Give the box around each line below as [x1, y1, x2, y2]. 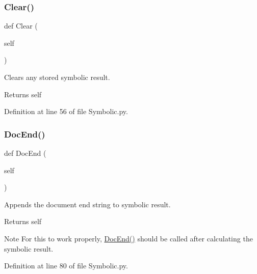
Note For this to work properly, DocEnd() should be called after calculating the [4, 233, 253, 243]
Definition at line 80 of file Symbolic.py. [4, 260, 128, 271]
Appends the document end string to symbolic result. [4, 199, 171, 209]
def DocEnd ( [4, 148, 46, 158]
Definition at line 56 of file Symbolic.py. [4, 106, 128, 117]
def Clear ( [4, 20, 38, 31]
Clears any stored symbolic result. [4, 72, 110, 82]
